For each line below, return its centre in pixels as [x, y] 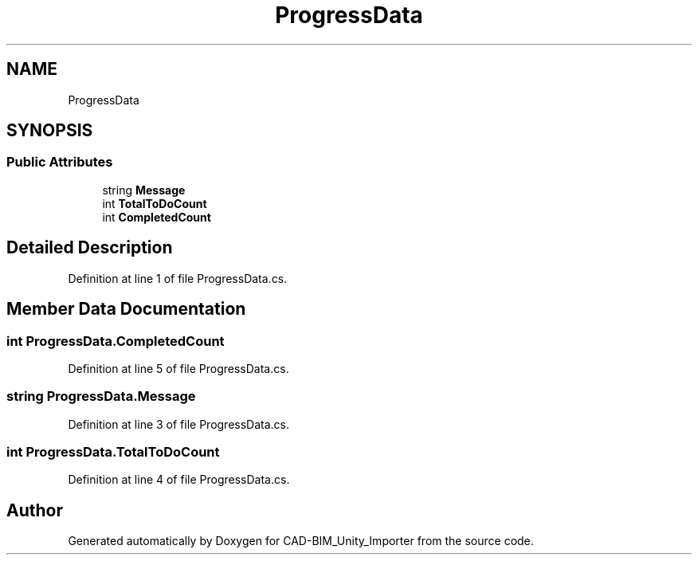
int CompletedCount [157, 217]
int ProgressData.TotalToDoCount [113, 452]
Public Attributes [60, 162]
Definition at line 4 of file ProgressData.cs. [179, 480]
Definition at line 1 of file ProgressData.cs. [178, 278]
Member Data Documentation [126, 309]
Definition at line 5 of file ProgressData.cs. [178, 368]
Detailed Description [90, 248]
